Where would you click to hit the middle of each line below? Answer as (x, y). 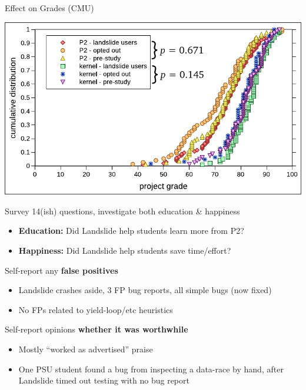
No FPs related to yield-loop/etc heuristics (96, 309)
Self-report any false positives (61, 270)
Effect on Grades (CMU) (49, 8)
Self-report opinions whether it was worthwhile (97, 329)
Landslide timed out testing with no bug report (104, 380)
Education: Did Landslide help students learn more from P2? (131, 231)
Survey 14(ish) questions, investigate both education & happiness (122, 211)
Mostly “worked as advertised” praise (86, 349)
